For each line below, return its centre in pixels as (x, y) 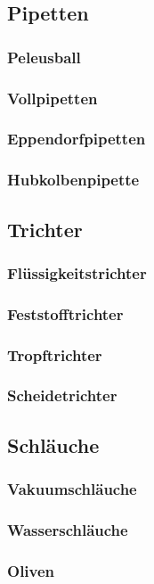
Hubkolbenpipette (73, 180)
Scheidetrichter (62, 395)
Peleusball (44, 57)
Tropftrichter (55, 354)
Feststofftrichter (65, 313)
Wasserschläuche (68, 529)
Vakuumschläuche (72, 489)
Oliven (31, 570)
